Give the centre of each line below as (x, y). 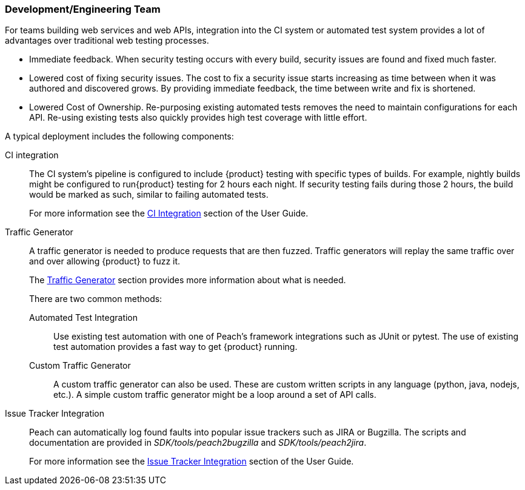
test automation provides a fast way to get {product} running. (176, 347)
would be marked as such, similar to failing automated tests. (149, 195)
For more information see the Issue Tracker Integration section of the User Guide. (192, 461)
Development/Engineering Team (83, 9)
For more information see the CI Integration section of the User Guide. (169, 213)
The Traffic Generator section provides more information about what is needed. (188, 280)
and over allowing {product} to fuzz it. (105, 261)
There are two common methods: (96, 299)
